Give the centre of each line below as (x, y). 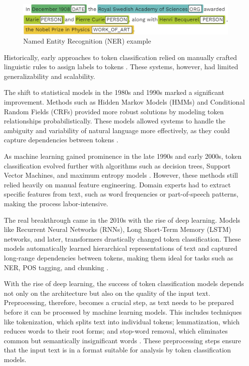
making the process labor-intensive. (56, 204)
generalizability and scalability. (50, 76)
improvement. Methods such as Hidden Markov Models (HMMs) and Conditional (124, 102)
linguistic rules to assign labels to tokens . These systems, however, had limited (121, 67)
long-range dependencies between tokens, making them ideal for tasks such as (119, 257)
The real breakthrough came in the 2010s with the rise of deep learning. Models (122, 220)
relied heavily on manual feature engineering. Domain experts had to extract (117, 184)
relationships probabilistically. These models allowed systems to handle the (115, 121)
